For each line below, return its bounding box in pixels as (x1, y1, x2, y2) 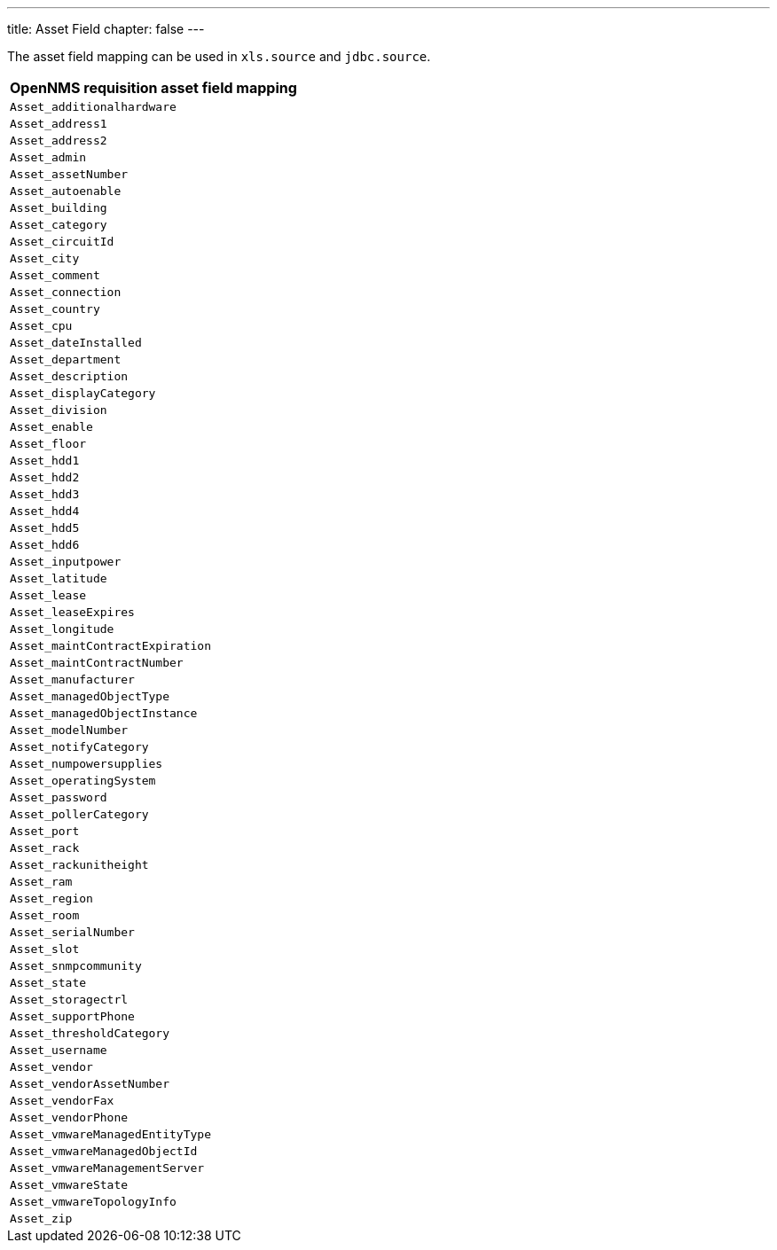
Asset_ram (10, 875, 73, 888)
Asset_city (10, 252, 80, 265)
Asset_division (10, 403, 107, 417)
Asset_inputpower (10, 555, 122, 568)
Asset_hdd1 (10, 454, 80, 467)
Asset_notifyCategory (10, 740, 149, 754)
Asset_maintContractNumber (10, 656, 184, 669)
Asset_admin (10, 151, 87, 164)
